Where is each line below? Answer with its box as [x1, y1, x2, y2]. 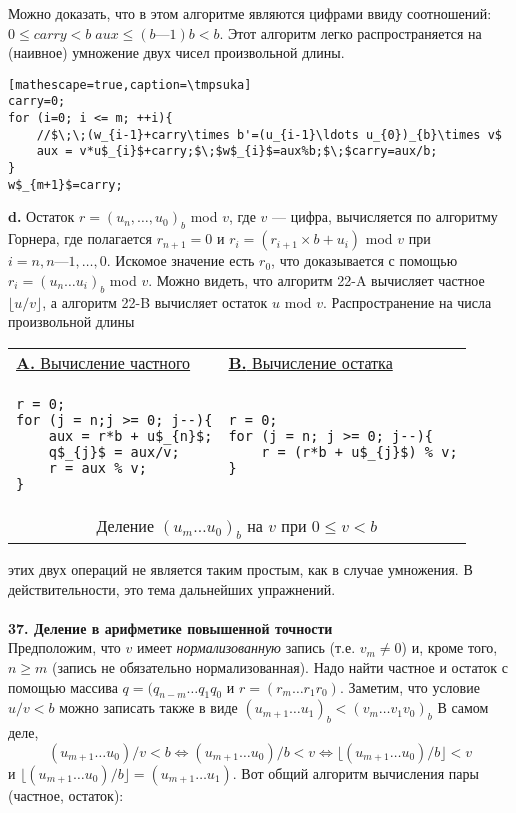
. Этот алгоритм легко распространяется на [219, 22, 482, 43]
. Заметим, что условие [339, 676, 480, 697]
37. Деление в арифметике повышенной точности [8, 617, 333, 638]
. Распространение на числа [323, 291, 492, 312]
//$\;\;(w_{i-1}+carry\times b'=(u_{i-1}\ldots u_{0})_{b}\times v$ [36, 127, 502, 142]
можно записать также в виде [59, 697, 238, 718]
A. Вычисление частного [16, 350, 191, 374]
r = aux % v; [48, 459, 147, 476]
